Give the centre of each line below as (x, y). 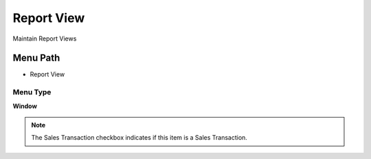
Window (25, 106)
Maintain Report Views (45, 39)
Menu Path (36, 58)
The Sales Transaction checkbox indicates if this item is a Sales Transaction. (139, 138)
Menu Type (32, 92)
